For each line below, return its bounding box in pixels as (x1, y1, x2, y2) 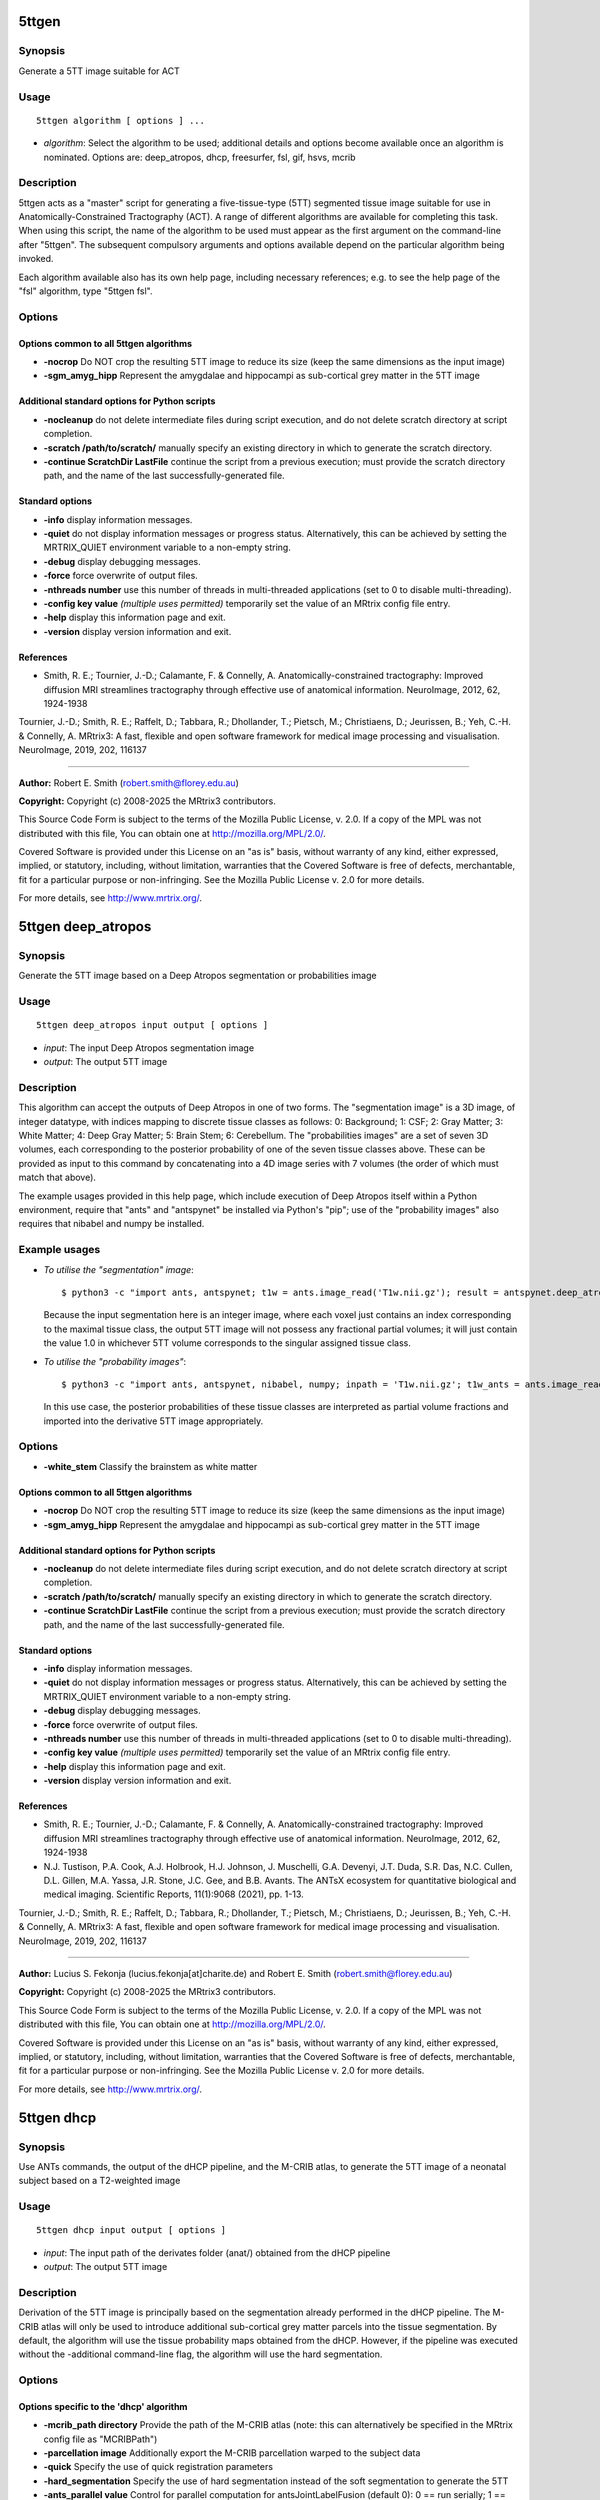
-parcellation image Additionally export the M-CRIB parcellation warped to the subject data (43, 2447, 421, 2459)
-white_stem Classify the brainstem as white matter (43, 1460, 258, 1472)
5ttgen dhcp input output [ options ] (36, 2225, 227, 2236)
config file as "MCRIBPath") (43, 2433, 158, 2445)
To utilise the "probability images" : (43, 1355, 187, 1367)
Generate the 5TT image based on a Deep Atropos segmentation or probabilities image (18, 970, 377, 982)
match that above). (18, 1171, 97, 1184)
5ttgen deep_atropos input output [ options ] (36, 1020, 269, 1031)
